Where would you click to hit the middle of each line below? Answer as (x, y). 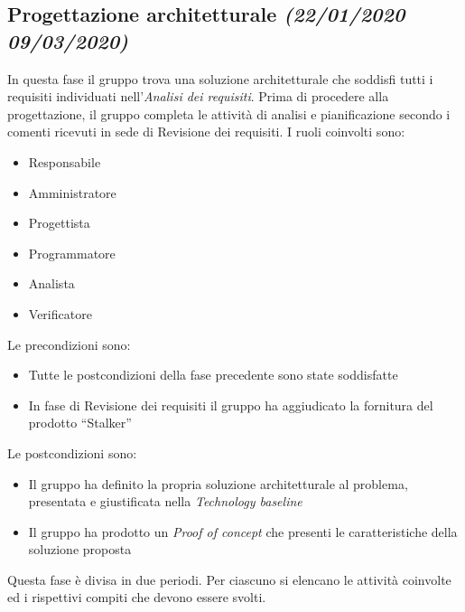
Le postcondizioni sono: (72, 452)
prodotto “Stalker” (80, 423)
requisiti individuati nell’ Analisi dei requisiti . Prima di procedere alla (198, 96)
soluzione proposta (80, 549)
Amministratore (72, 192)
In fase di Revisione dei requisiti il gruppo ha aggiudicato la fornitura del (231, 405)
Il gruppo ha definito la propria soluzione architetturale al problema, (218, 483)
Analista (51, 283)
